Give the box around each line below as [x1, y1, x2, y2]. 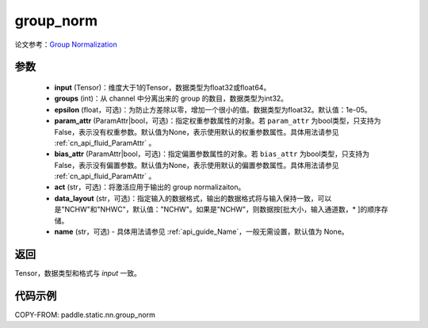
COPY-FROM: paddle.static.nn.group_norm [14, 310, 156, 319]
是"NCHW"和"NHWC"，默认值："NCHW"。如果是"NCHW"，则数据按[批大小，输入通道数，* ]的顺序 [54, 204, 382, 214]
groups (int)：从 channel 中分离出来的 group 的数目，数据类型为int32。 [54, 93, 289, 103]
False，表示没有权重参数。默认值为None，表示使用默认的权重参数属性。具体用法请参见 [54, 127, 340, 136]
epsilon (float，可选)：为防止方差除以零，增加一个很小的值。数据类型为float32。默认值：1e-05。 [54, 105, 372, 114]
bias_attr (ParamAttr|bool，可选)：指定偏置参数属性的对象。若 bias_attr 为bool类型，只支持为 [54, 149, 370, 158]
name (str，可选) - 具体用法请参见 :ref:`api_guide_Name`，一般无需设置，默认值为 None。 [54, 227, 349, 237]
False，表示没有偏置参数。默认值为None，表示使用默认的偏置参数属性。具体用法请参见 [54, 160, 340, 170]
